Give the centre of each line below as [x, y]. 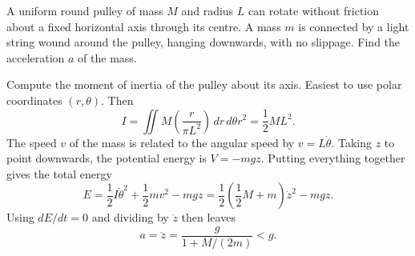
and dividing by [130, 217]
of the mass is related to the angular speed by [182, 142]
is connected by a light [354, 26]
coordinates [34, 100]
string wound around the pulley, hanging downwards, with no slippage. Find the [203, 42]
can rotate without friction [314, 10]
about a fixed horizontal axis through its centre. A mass [144, 26]
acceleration [36, 57]
